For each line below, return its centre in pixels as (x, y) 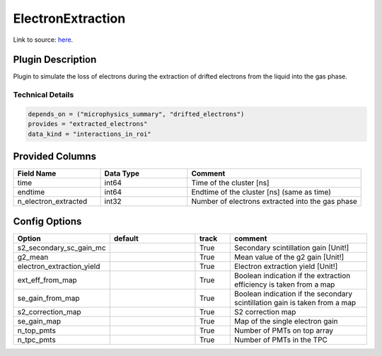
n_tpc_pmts (36, 340)
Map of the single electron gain (286, 321)
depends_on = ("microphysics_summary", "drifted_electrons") (136, 114)
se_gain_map (39, 321)
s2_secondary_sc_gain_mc (62, 248)
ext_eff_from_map (47, 280)
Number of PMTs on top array (284, 331)
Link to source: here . (43, 40)
